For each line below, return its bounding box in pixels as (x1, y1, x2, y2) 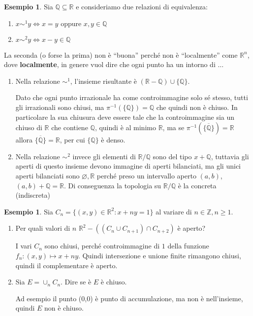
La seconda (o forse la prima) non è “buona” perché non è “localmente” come (4, 49, 238, 60)
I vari (15, 241, 32, 251)
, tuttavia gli (211, 151, 249, 161)
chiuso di (15, 122, 42, 133)
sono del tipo (153, 151, 192, 161)
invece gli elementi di (72, 151, 136, 161)
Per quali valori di (15, 223, 70, 233)
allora (15, 135, 33, 145)
